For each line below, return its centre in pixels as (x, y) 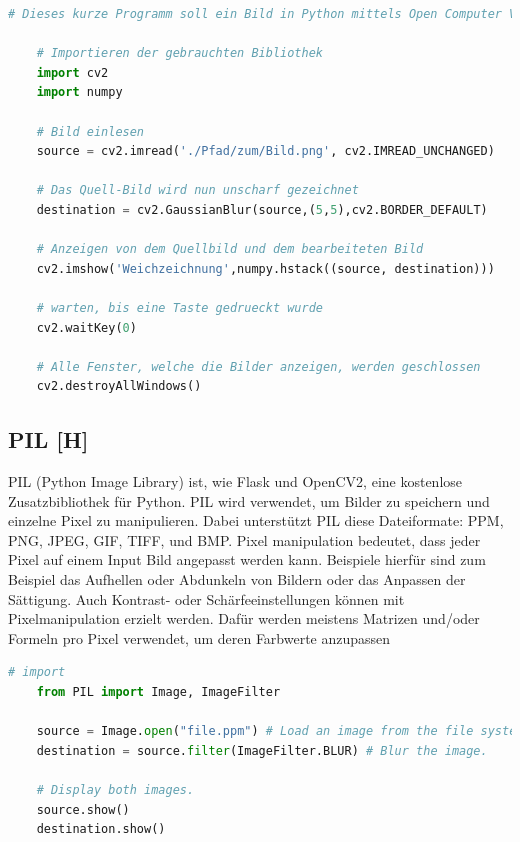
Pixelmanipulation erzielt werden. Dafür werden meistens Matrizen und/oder (244, 618)
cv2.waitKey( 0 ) (86, 327)
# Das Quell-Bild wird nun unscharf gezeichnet (197, 190)
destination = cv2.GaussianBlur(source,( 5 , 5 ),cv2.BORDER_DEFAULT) (262, 209)
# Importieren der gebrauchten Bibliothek (179, 53)
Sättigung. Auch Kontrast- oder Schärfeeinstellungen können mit (206, 598)
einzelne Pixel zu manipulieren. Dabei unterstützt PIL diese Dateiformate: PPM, (256, 520)
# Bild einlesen (90, 131)
